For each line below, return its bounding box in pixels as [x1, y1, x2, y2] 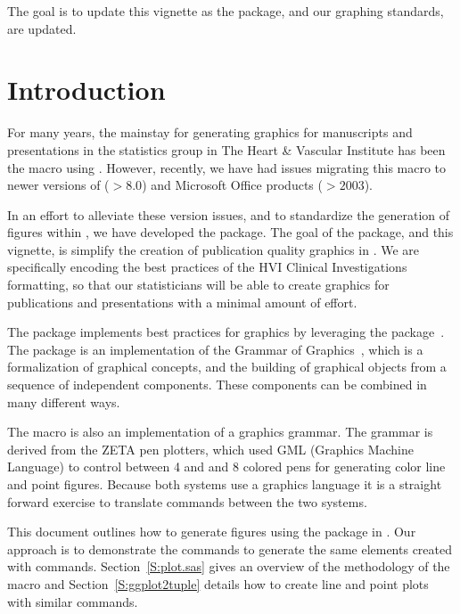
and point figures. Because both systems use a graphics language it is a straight [7, 475, 442, 493]
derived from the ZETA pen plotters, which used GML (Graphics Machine [7, 439, 414, 458]
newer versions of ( [7, 176, 110, 194]
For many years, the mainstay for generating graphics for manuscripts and [7, 123, 413, 142]
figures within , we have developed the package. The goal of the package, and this [7, 223, 454, 242]
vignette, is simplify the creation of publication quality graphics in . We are [7, 240, 419, 258]
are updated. [7, 19, 77, 37]
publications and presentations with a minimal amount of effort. [7, 292, 357, 311]
